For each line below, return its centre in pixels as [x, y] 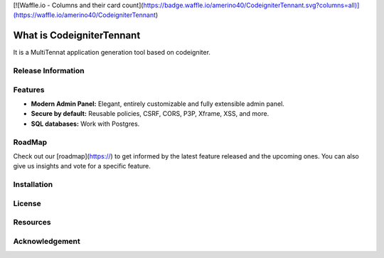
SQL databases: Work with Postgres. [85, 124]
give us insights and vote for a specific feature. [82, 166]
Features [29, 90]
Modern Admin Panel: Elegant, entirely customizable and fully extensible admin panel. [158, 104]
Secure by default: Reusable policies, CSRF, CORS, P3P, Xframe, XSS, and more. [150, 114]
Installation [33, 185]
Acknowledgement [47, 241]
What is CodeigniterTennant [77, 36]
